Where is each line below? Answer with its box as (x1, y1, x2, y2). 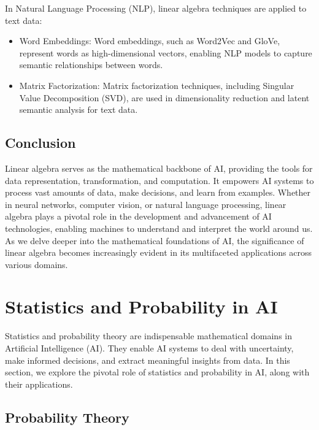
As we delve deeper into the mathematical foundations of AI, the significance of (5, 234, 304, 247)
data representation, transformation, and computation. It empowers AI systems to (5, 174, 314, 186)
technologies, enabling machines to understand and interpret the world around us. (5, 221, 313, 234)
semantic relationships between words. (19, 58, 163, 71)
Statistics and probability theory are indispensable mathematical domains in (5, 329, 292, 342)
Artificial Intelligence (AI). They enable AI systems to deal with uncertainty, (5, 342, 294, 355)
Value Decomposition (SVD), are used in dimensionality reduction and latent (19, 91, 310, 104)
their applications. (5, 377, 73, 390)
